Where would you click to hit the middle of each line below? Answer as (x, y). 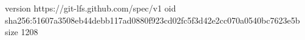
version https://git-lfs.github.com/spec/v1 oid (91, 8)
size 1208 (22, 32)
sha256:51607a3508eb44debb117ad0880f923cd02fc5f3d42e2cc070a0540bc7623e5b (152, 20)
